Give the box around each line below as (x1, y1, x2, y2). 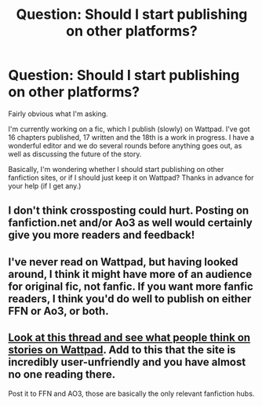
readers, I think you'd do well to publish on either (8, 292, 252, 305)
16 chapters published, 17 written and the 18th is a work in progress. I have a (8, 132, 255, 142)
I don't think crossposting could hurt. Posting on (8, 204, 249, 218)
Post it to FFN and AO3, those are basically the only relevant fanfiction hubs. (8, 389, 255, 398)
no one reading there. (8, 368, 116, 382)
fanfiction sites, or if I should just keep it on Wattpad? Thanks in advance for (8, 173, 254, 182)
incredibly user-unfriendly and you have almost (8, 356, 246, 369)
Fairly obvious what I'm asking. (8, 108, 108, 119)
